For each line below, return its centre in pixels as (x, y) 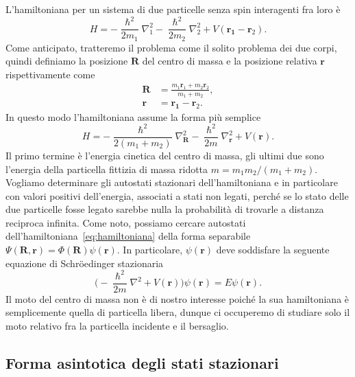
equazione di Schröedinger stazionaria (85, 263)
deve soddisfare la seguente (273, 250)
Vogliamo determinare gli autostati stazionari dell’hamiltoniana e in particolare (172, 182)
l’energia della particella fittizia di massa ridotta (107, 169)
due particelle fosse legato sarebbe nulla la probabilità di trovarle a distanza (165, 209)
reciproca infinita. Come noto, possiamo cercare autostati (126, 222)
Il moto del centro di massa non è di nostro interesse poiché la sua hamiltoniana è (177, 298)
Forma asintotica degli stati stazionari (142, 362)
